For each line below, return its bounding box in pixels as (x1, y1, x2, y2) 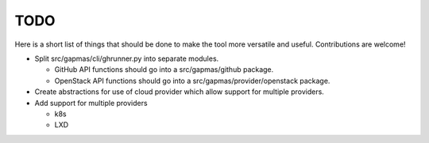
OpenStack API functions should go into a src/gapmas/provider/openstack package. (54, 76, 330, 85)
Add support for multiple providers (34, 98, 148, 107)
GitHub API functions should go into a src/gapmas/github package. (54, 65, 274, 74)
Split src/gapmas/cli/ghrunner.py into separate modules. (34, 54, 219, 63)
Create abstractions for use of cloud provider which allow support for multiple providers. (34, 87, 325, 96)
